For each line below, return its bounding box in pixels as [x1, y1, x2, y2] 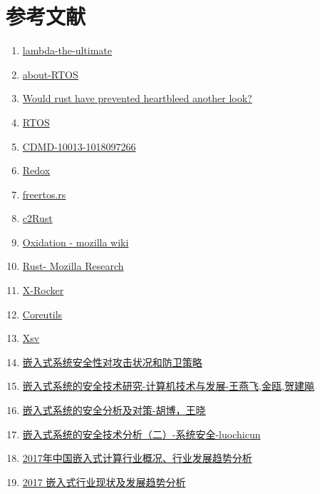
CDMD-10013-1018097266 [22, 138, 136, 153]
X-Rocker [22, 283, 64, 298]
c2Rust [22, 211, 53, 226]
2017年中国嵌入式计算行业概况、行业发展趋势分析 [22, 450, 252, 465]
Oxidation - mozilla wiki [22, 234, 129, 249]
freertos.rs [22, 186, 66, 201]
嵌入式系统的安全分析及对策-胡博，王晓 [22, 403, 206, 418]
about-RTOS [22, 66, 78, 81]
